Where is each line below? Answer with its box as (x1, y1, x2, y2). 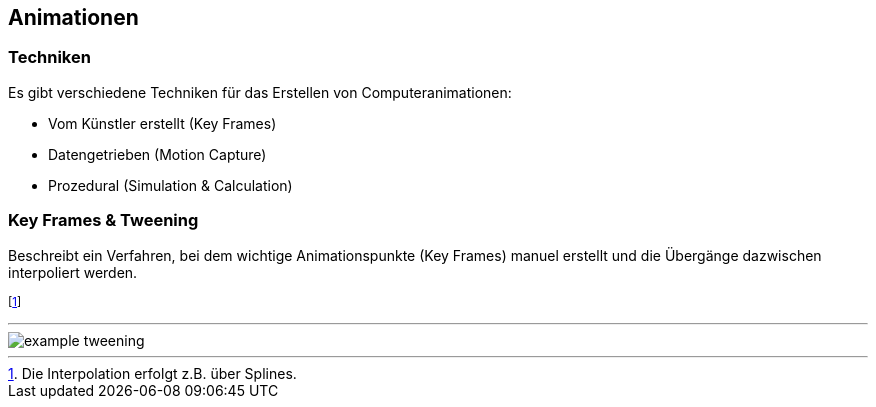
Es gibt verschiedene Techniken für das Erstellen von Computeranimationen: (8, 83, 512, 101)
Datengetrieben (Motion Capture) (48, 145, 267, 163)
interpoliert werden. (8, 263, 138, 281)
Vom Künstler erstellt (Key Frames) (48, 114, 277, 132)
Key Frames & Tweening (8, 210, 199, 231)
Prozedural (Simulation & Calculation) (48, 176, 293, 194)
